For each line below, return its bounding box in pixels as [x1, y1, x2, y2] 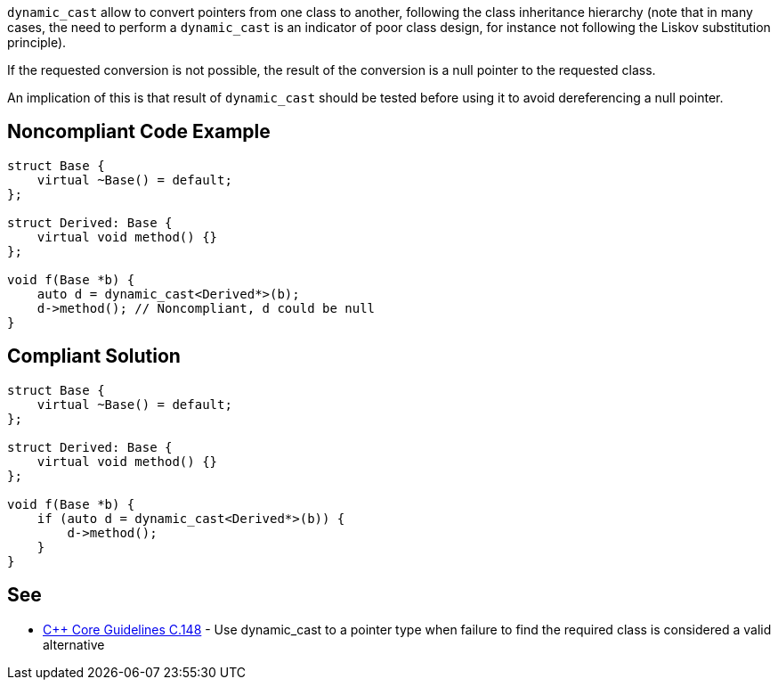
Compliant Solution [7, 345, 181, 368]
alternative [43, 636, 105, 652]
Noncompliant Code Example [7, 120, 271, 143]
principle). [7, 35, 67, 50]
